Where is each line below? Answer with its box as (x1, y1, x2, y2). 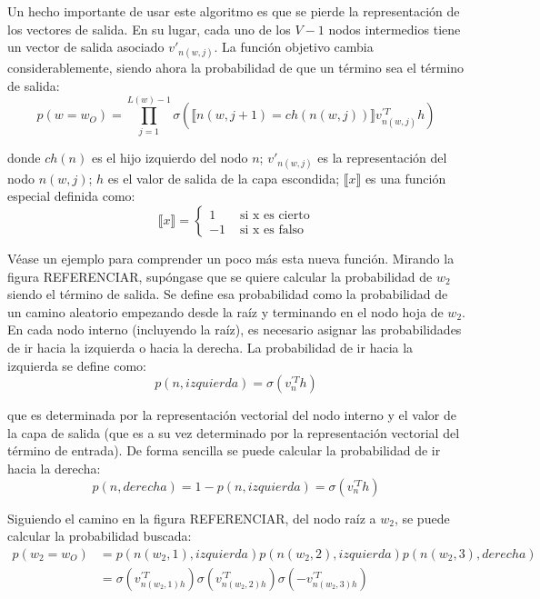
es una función (365, 168, 446, 187)
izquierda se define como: (7, 355, 146, 374)
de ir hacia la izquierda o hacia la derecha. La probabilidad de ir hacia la (7, 338, 414, 357)
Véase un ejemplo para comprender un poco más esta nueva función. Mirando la (7, 249, 455, 268)
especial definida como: (7, 186, 135, 205)
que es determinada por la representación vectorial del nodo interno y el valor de (7, 405, 456, 424)
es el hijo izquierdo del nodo (91, 147, 248, 166)
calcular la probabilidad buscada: (7, 526, 192, 545)
